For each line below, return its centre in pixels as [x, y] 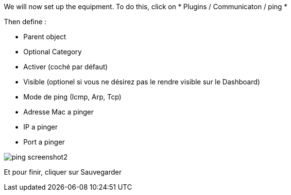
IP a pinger [41, 127]
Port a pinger [44, 142]
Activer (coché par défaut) [66, 67]
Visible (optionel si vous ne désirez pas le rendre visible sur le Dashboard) [142, 82]
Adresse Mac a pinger [59, 112]
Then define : [25, 22]
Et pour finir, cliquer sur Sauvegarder [63, 172]
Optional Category [53, 52]
